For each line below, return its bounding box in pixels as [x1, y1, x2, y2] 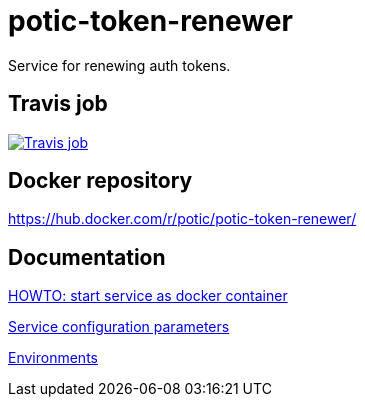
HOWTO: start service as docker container [8, 287, 288, 305]
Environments [8, 349, 98, 367]
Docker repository [8, 168, 193, 194]
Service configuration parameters [8, 318, 230, 336]
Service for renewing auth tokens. [8, 56, 231, 74]
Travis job [8, 91, 108, 117]
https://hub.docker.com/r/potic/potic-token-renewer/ [8, 210, 357, 228]
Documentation [8, 244, 166, 270]
